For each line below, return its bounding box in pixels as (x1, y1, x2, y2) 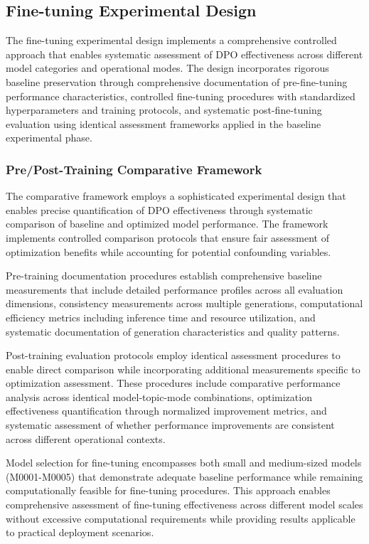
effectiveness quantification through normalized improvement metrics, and (6, 403, 327, 418)
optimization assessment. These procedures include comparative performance (6, 375, 341, 390)
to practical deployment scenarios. (6, 525, 154, 540)
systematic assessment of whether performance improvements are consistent (6, 417, 335, 432)
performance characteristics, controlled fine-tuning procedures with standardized (6, 88, 355, 103)
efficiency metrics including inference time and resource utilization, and (6, 309, 316, 324)
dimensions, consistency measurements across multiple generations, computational (6, 296, 363, 311)
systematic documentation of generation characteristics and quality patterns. (6, 324, 340, 338)
